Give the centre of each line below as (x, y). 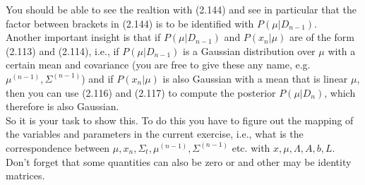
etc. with (251, 147)
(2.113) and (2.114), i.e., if (62, 50)
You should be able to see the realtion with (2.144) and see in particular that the (181, 9)
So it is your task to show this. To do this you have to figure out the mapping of (180, 120)
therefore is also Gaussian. (62, 106)
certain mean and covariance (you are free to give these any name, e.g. (158, 65)
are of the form (322, 37)
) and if (97, 78)
